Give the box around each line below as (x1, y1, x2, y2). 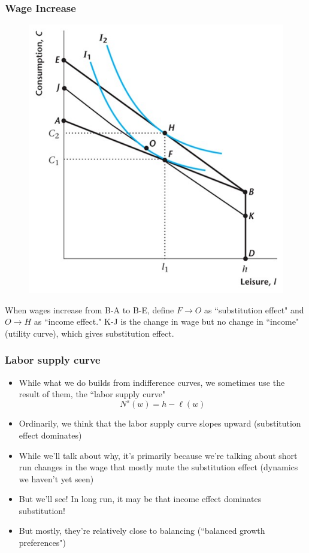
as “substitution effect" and (204, 303, 304, 316)
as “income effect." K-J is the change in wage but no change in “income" (34, 315, 299, 328)
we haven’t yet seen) (19, 472, 94, 485)
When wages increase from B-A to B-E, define (5, 303, 174, 316)
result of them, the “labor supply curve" (19, 388, 166, 400)
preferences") (19, 536, 66, 549)
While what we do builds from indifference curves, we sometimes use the (19, 376, 285, 388)
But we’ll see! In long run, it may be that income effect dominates (19, 492, 262, 505)
